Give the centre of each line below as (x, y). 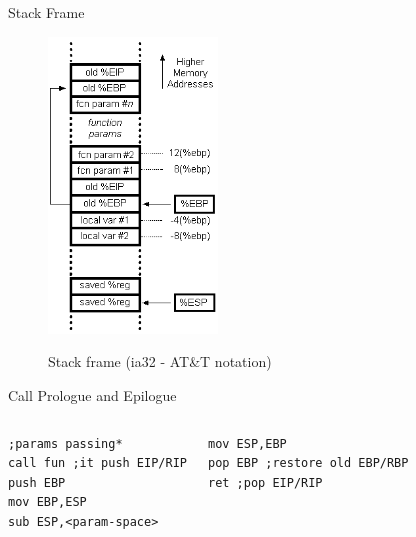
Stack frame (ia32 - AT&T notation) (160, 361)
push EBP (37, 482)
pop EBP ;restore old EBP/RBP (308, 463)
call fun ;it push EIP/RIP (97, 463)
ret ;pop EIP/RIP (265, 482)
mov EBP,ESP (47, 502)
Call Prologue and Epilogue (92, 395)
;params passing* (65, 443)
